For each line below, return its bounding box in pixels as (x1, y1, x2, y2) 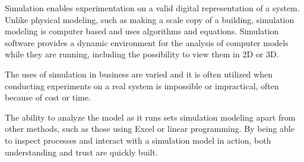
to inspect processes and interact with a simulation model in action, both (5, 134, 271, 146)
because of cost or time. (5, 91, 91, 103)
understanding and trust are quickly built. (5, 145, 158, 158)
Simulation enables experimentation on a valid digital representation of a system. (5, 2, 300, 14)
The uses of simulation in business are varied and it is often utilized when (5, 67, 273, 80)
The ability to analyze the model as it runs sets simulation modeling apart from (5, 111, 296, 123)
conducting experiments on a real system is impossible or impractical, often (5, 79, 279, 92)
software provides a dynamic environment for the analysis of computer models (5, 36, 289, 48)
